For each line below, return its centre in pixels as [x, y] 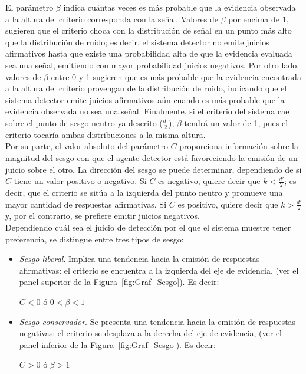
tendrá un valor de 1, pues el [236, 122]
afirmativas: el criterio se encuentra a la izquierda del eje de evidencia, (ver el [159, 270]
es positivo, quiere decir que [228, 204]
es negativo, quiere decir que [209, 181]
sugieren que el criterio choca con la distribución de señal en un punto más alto [149, 30]
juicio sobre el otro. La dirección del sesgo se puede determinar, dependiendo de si [154, 169]
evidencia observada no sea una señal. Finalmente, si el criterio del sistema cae [147, 111]
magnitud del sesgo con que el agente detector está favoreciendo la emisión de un [152, 157]
